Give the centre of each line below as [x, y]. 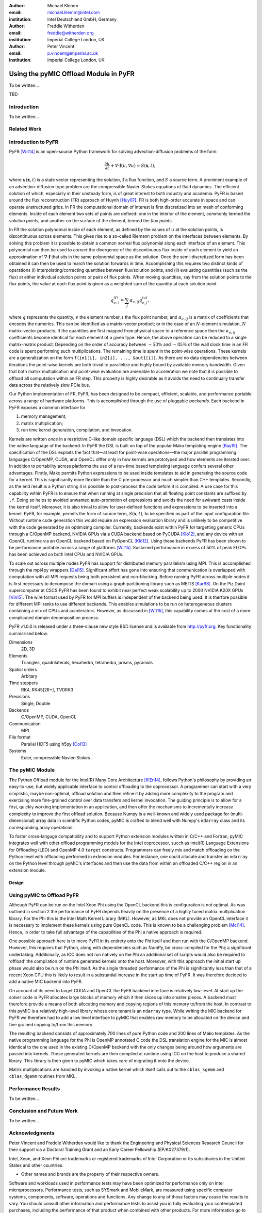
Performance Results [34, 1089]
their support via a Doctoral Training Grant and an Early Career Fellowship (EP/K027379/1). [99, 1149]
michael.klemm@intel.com [74, 13]
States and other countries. [36, 1165]
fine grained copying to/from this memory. [51, 1024]
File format [20, 737]
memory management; [44, 416]
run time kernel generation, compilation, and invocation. [77, 430]
